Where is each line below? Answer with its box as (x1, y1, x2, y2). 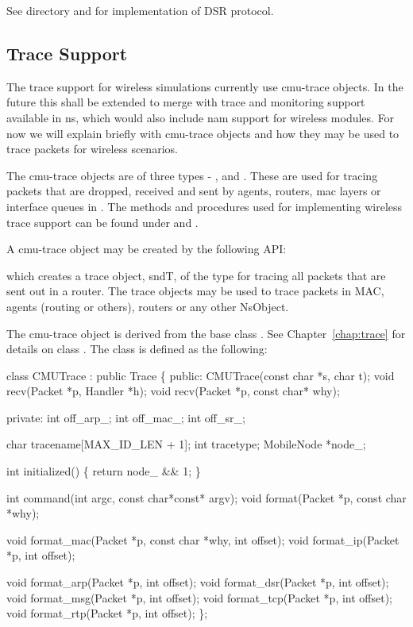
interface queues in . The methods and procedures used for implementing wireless (6, 198, 403, 214)
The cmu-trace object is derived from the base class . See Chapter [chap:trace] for (6, 325, 406, 341)
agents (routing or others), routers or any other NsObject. (6, 298, 289, 314)
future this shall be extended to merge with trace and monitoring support (6, 94, 365, 110)
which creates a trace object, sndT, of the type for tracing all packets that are (6, 267, 386, 283)
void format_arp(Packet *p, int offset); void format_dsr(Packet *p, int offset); (6, 574, 389, 590)
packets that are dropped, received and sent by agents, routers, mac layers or (6, 183, 381, 199)
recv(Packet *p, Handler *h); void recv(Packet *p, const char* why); (6, 383, 340, 399)
